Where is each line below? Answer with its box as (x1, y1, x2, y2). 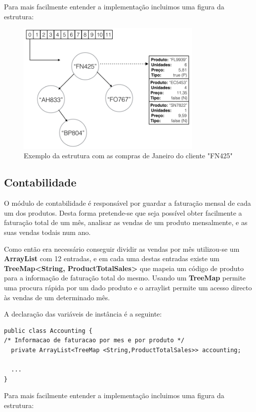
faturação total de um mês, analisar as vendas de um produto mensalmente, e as (4, 217, 248, 228)
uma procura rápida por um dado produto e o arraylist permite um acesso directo (4, 282, 252, 292)
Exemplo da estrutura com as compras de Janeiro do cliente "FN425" (24, 150, 233, 161)
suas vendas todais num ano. (4, 227, 91, 237)
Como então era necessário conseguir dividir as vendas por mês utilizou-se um (4, 243, 240, 254)
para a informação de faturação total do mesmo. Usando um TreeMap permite (4, 273, 246, 283)
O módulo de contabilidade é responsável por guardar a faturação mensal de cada (4, 198, 251, 208)
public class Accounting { (4, 327, 92, 334)
